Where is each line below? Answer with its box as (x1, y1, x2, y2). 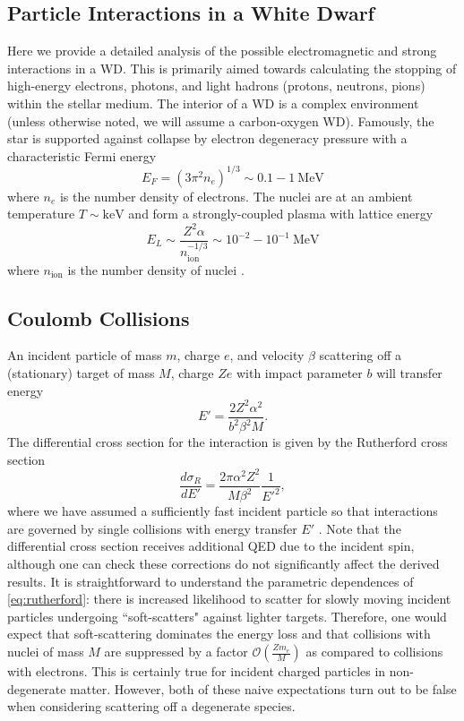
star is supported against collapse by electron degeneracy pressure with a (7, 129, 408, 148)
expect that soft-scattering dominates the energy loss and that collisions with (7, 624, 431, 643)
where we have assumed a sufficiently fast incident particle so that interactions (7, 502, 438, 520)
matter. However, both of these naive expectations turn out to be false (70, 679, 457, 698)
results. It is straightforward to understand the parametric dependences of (7, 571, 414, 590)
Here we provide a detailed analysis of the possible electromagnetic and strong (7, 41, 437, 60)
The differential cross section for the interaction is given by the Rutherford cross (7, 433, 448, 451)
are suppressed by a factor (104, 642, 248, 661)
